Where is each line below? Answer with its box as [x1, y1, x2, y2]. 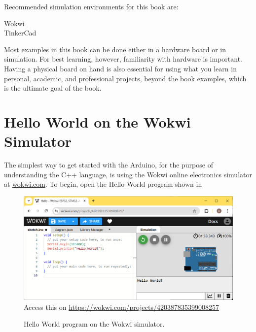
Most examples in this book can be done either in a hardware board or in [4, 44, 226, 54]
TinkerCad [4, 28, 37, 38]
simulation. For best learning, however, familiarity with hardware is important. [4, 54, 242, 64]
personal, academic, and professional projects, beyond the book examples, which [4, 73, 247, 83]
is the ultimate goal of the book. [4, 83, 102, 93]
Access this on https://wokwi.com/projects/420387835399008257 [24, 302, 219, 312]
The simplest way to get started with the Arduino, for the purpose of [4, 160, 213, 170]
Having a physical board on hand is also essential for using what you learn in [4, 63, 237, 73]
